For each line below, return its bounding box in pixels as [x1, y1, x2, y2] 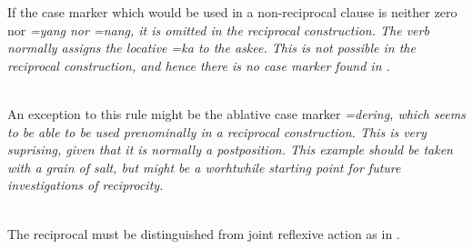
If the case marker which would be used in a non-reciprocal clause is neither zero [7, 3, 458, 21]
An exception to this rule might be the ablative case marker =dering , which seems [7, 104, 466, 123]
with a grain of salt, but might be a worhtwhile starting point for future [7, 157, 401, 176]
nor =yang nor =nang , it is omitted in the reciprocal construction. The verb [7, 20, 429, 39]
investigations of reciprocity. [7, 175, 164, 194]
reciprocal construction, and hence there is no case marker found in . [7, 55, 390, 75]
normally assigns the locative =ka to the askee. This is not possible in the [7, 38, 416, 57]
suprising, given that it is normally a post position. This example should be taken [7, 140, 453, 159]
